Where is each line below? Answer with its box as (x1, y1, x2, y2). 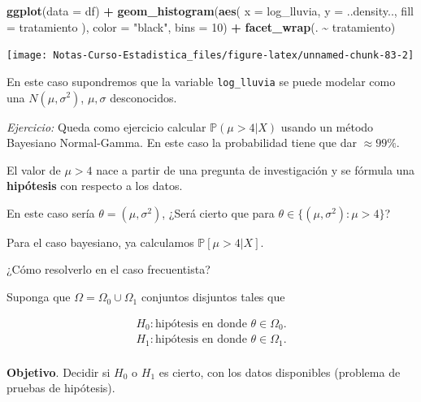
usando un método (280, 118, 374, 135)
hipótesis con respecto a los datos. (7, 177, 183, 194)
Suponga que (7, 288, 71, 305)
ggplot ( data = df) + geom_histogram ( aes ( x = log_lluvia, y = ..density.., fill (7, 2, 414, 19)
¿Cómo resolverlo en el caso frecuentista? (7, 261, 210, 278)
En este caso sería (7, 204, 95, 221)
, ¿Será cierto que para (162, 204, 275, 221)
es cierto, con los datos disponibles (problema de (158, 363, 401, 380)
